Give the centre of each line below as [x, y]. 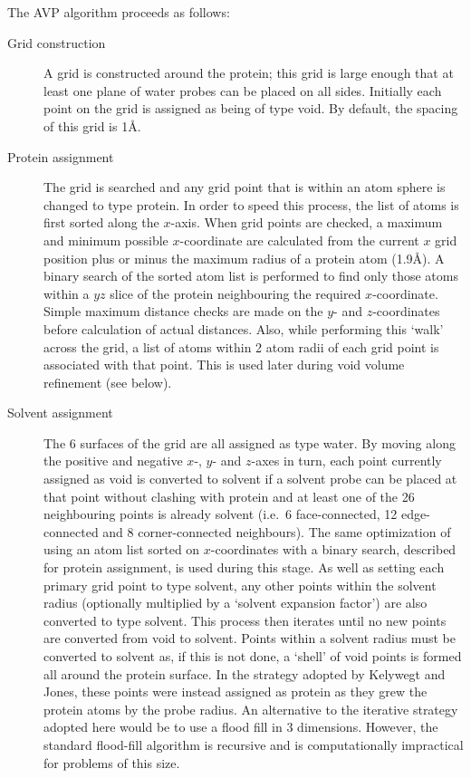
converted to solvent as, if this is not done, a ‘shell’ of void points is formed [253, 656]
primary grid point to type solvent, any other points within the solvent [240, 585]
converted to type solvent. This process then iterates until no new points [245, 620]
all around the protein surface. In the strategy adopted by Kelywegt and [245, 673]
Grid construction [57, 42]
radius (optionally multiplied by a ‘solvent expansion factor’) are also [235, 603]
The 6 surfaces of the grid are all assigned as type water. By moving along [250, 442]
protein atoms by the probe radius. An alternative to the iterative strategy [251, 709]
